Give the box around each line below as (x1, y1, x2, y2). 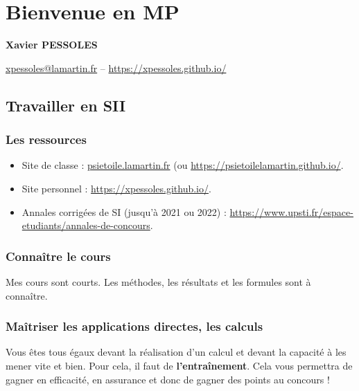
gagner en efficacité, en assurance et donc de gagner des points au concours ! (6, 372, 330, 386)
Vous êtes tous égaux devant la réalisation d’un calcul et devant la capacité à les (6, 345, 347, 359)
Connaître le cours (6, 247, 111, 264)
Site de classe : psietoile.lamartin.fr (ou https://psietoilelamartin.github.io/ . (21, 158, 344, 172)
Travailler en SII (6, 94, 126, 116)
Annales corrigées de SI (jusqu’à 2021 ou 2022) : (21, 204, 227, 219)
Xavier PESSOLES (6, 37, 98, 52)
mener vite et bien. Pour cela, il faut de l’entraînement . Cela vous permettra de (6, 358, 353, 372)
